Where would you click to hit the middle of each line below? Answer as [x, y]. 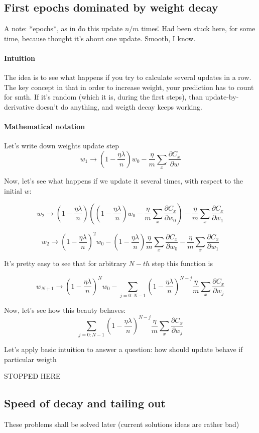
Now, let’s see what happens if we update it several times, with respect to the [124, 181]
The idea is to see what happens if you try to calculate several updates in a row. [128, 77]
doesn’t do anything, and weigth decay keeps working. [119, 106]
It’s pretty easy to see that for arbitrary [65, 263]
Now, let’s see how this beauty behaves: [65, 310]
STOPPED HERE [32, 376]
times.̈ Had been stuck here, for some [198, 28]
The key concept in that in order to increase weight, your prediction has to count [129, 87]
